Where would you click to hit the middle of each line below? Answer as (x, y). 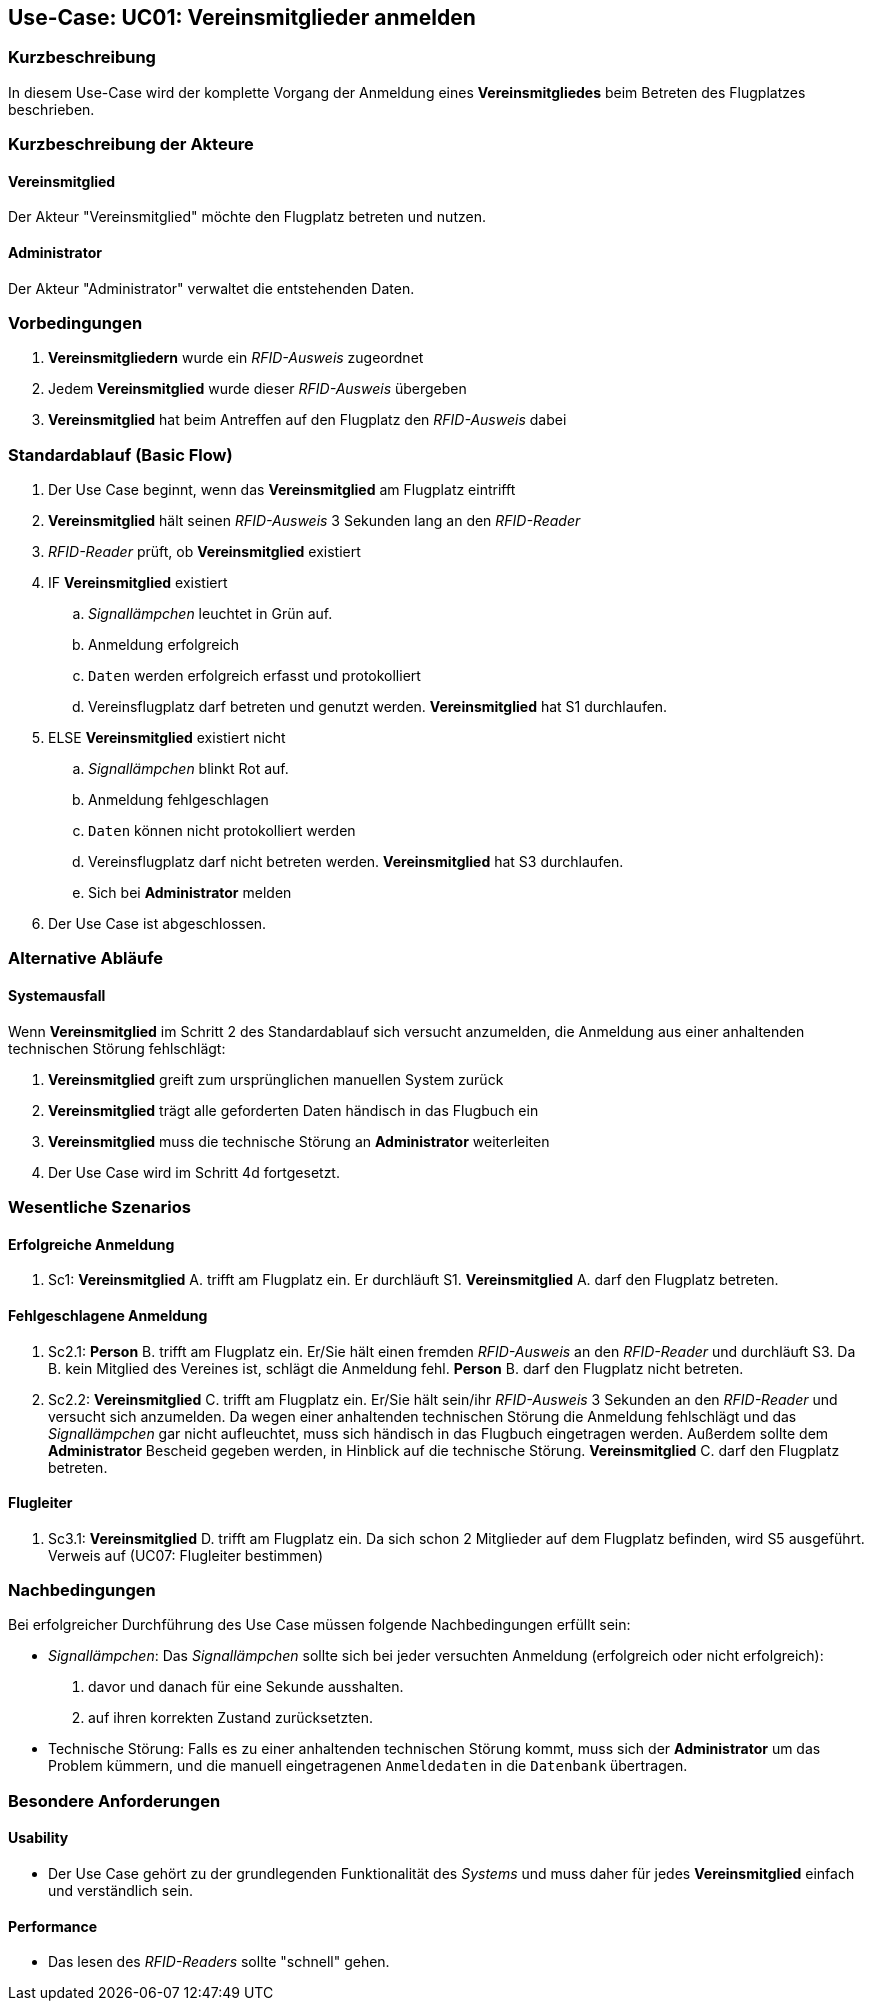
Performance (53, 1926)
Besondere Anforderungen (114, 1800)
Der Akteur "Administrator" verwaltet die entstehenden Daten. (211, 288)
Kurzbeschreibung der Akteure (131, 144)
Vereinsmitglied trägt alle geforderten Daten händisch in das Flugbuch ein (293, 1110)
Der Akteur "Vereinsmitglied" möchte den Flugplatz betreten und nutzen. (247, 217)
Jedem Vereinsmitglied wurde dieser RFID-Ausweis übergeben (257, 389)
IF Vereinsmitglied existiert (138, 583)
